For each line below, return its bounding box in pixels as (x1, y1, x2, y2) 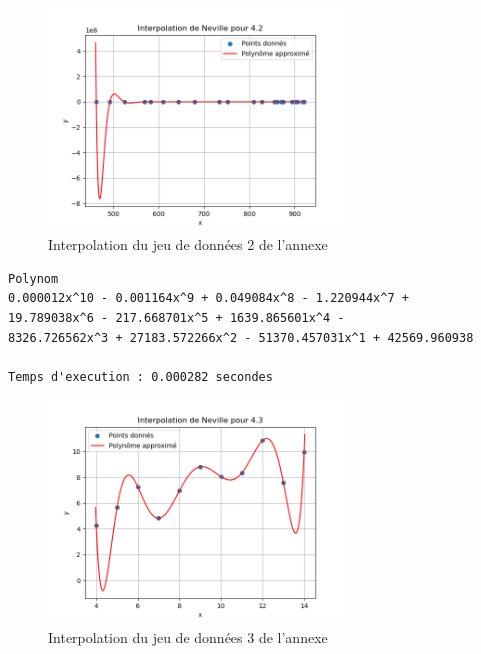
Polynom (8, 271, 59, 286)
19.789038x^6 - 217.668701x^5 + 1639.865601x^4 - (8, 310, 345, 325)
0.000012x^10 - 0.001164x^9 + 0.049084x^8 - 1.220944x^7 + (8, 291, 409, 306)
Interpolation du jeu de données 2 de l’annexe (48, 234, 328, 255)
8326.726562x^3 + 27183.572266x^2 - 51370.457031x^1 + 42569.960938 (8, 330, 474, 345)
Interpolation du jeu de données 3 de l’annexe (48, 626, 328, 647)
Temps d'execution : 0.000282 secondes (8, 369, 273, 384)
